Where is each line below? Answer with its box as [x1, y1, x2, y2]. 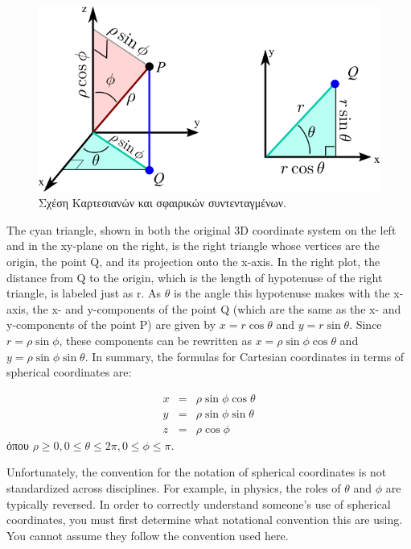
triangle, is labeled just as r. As [6, 285, 162, 302]
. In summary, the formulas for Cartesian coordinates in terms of [84, 347, 405, 364]
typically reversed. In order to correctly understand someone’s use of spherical [6, 495, 391, 512]
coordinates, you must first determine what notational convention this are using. [6, 511, 403, 528]
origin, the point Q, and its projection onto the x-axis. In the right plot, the [6, 253, 380, 270]
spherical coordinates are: [6, 364, 132, 381]
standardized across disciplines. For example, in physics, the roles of [6, 480, 341, 497]
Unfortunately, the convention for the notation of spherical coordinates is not [6, 464, 387, 480]
